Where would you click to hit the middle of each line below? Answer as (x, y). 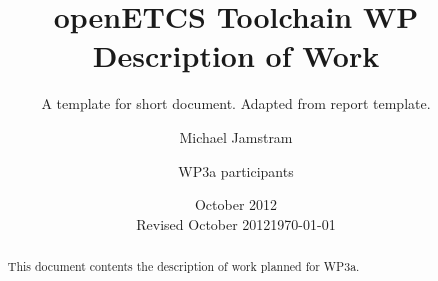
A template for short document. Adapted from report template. (236, 103)
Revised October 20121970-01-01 (236, 223)
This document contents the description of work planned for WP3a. (183, 266)
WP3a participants (236, 170)
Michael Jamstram (236, 136)
